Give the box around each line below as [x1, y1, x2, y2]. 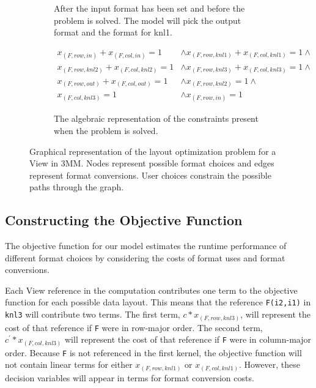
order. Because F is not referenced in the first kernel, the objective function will [5, 346, 302, 359]
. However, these [239, 358, 301, 371]
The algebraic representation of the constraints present [54, 112, 259, 125]
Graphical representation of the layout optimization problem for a [29, 144, 276, 157]
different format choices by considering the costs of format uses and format [5, 251, 285, 264]
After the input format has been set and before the [54, 2, 245, 14]
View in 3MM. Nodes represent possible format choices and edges [29, 157, 274, 170]
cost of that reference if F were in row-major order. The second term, [5, 321, 263, 334]
